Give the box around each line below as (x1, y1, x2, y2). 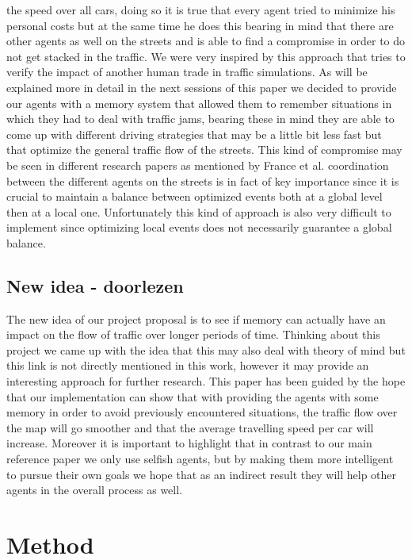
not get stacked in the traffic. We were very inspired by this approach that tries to (6, 48, 406, 64)
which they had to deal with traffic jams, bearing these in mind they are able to (6, 110, 395, 127)
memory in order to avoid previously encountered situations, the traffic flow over (6, 404, 398, 420)
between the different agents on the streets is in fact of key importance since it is (6, 172, 399, 189)
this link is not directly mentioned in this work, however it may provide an (6, 357, 369, 374)
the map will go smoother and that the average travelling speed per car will (6, 419, 374, 435)
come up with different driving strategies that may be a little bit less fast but (6, 125, 382, 142)
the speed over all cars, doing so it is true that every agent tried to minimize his (6, 2, 395, 17)
